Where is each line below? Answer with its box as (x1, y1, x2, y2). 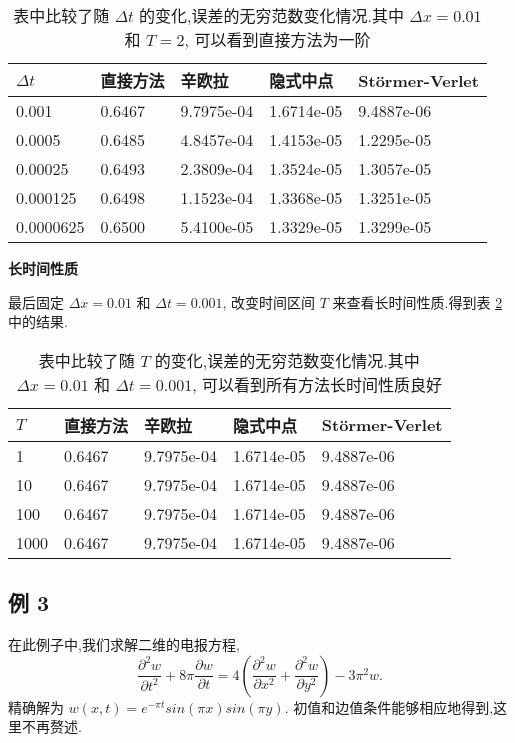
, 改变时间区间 (222, 291, 316, 312)
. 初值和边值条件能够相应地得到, (284, 696, 494, 717)
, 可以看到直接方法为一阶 (184, 28, 371, 51)
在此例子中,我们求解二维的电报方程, (8, 633, 240, 654)
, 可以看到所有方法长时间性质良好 (192, 372, 443, 396)
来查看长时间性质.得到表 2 (332, 291, 503, 312)
